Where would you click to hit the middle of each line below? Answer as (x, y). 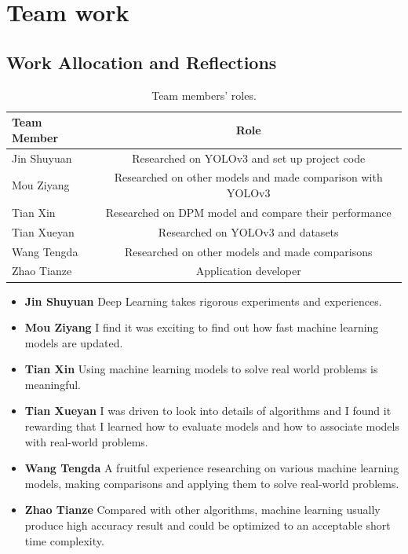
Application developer (248, 271)
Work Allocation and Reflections (142, 62)
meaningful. (53, 384)
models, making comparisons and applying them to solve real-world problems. (212, 483)
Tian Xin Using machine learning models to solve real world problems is (201, 369)
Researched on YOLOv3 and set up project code (249, 158)
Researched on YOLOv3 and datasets (248, 231)
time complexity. (64, 540)
